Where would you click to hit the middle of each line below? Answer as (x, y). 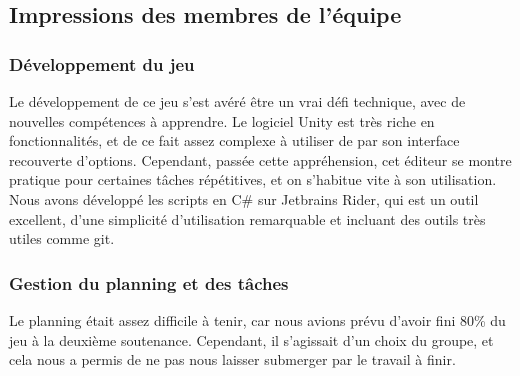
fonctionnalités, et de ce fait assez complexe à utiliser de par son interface (234, 140)
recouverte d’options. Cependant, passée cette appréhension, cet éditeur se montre (260, 159)
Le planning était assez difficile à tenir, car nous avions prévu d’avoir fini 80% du (257, 319)
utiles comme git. (62, 238)
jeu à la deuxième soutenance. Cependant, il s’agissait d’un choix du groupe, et (251, 339)
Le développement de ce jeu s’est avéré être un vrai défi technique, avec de (237, 101)
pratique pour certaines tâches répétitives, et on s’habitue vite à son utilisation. (253, 179)
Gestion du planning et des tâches (149, 282)
